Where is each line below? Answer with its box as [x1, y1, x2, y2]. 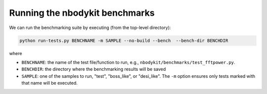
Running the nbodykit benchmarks [9, 7, 155, 18]
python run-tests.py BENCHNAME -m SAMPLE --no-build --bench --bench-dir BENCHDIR [19, 37, 228, 43]
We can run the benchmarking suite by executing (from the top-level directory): [9, 25, 171, 31]
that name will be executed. [21, 80, 78, 86]
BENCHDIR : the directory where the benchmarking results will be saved [21, 66, 166, 72]
